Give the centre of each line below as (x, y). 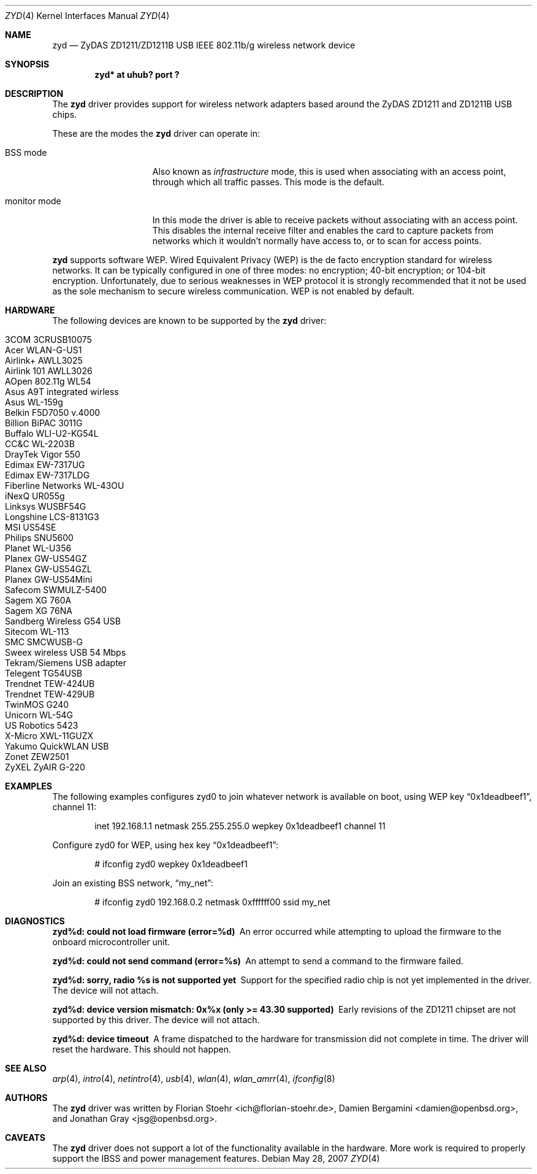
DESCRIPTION (34, 94)
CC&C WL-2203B (40, 444)
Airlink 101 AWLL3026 (49, 371)
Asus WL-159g (34, 402)
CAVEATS (25, 1138)
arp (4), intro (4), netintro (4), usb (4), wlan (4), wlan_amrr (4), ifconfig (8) (194, 1079)
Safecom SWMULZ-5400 (56, 590)
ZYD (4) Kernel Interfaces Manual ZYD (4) (87, 16)
